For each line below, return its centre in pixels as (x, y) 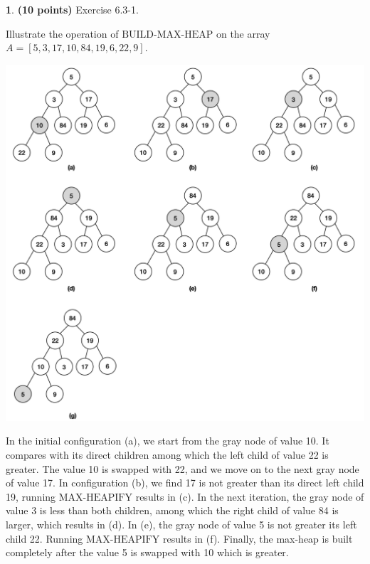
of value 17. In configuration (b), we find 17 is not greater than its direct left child (185, 483)
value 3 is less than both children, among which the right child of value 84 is (172, 510)
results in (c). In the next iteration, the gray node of (250, 496)
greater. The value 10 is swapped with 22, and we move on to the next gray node (183, 468)
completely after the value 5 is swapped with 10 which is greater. (147, 552)
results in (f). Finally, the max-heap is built (258, 538)
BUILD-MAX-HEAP (168, 34)
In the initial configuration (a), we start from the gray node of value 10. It (168, 441)
